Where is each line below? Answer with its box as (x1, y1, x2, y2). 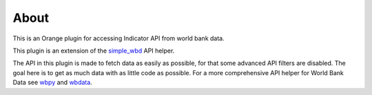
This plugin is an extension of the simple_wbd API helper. (12, 46, 175, 55)
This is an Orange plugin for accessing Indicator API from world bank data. (12, 34, 225, 42)
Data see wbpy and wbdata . (12, 79, 92, 87)
